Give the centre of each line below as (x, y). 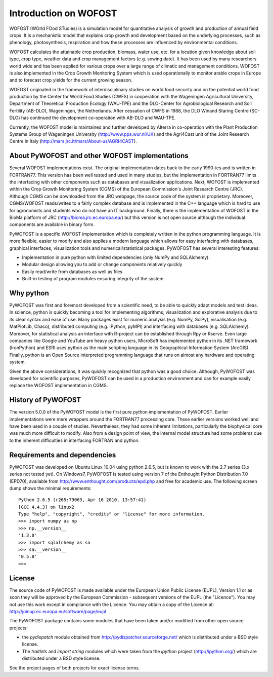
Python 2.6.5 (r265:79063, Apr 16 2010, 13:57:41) (82, 500)
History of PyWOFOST (45, 400)
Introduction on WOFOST (63, 13)
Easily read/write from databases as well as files (72, 272)
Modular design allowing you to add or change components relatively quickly (102, 265)
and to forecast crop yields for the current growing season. (71, 80)
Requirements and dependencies (63, 455)
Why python (29, 293)
